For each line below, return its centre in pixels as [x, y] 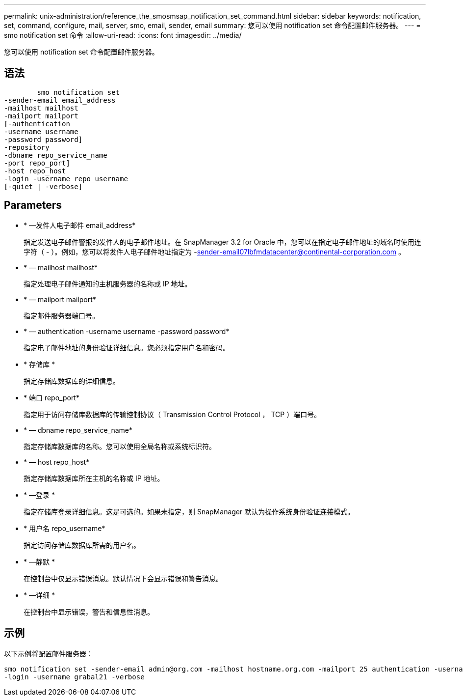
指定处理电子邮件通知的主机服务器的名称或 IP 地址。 [108, 283]
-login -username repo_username [66, 179]
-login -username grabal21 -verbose [74, 677]
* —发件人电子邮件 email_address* [80, 225]
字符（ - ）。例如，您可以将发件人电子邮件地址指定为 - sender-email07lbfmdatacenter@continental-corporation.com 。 [215, 252]
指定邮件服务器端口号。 [61, 315]
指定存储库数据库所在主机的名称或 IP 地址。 [94, 478]
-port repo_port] [37, 163]
